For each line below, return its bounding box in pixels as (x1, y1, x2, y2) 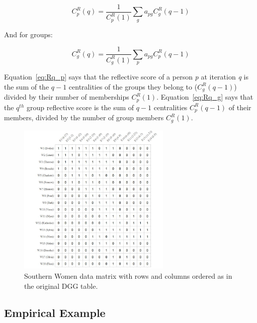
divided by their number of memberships (4, 92, 129, 102)
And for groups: (4, 29, 53, 39)
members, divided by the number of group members (4, 112, 164, 123)
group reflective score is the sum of (27, 102, 134, 112)
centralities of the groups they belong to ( (68, 81, 198, 92)
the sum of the (4, 81, 49, 92)
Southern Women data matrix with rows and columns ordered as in (24, 270, 232, 281)
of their (228, 102, 251, 112)
